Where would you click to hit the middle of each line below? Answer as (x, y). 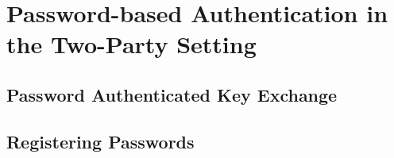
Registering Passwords (100, 141)
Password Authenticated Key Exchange (172, 94)
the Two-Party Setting (131, 44)
